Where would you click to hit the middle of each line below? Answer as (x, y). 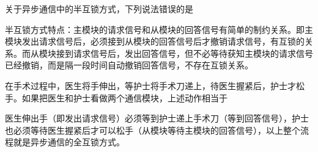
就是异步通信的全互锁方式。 (69, 142)
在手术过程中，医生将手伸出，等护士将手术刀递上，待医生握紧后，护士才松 (155, 85)
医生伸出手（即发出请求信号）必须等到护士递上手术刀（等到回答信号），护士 (157, 118)
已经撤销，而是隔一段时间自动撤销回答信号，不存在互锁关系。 (129, 65)
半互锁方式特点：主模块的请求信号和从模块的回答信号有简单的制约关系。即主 (159, 29)
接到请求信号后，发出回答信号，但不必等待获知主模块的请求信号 (184, 53)
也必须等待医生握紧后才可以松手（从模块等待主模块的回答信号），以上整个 (153, 130)
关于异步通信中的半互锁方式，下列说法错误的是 (99, 9)
